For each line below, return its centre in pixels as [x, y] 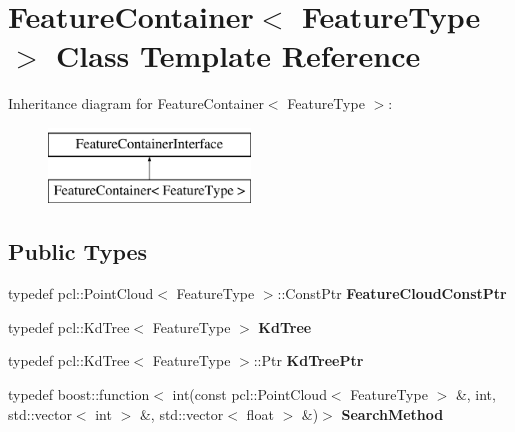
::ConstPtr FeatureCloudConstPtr [392, 293]
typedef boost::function [79, 394]
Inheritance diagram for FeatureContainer [136, 103]
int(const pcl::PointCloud [249, 394]
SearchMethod [392, 413]
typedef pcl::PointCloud [81, 293]
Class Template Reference [238, 55]
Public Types [78, 251]
